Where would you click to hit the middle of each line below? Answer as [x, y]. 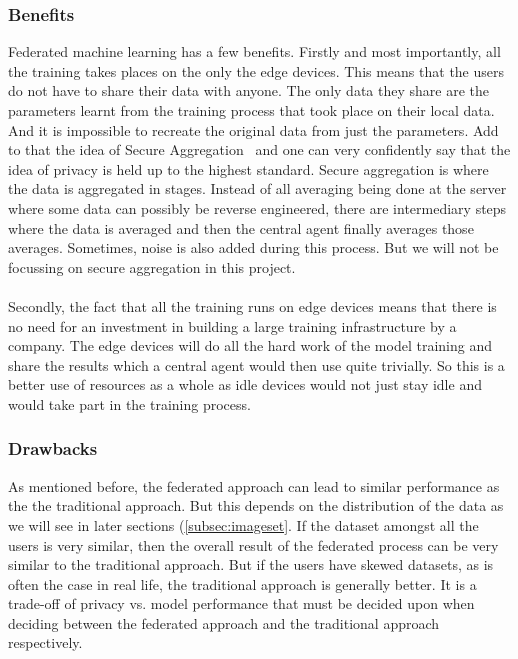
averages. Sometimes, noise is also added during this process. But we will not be [253, 247]
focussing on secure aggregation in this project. [152, 266]
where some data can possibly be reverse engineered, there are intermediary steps [257, 207]
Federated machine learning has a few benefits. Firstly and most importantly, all [254, 51]
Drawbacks [53, 448]
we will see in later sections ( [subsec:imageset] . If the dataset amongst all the [243, 524]
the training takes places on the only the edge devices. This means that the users [256, 70]
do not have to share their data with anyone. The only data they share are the [248, 90]
